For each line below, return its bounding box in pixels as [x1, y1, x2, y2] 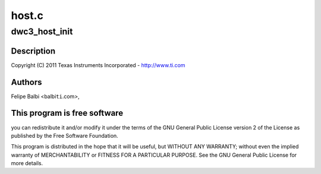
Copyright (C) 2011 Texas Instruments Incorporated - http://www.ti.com [11, 61, 185, 68]
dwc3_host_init [11, 26, 73, 37]
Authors [11, 77, 42, 87]
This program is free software [11, 108, 124, 118]
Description [11, 46, 56, 56]
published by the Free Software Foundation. [11, 132, 118, 139]
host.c [11, 9, 44, 22]
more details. [11, 160, 43, 167]
